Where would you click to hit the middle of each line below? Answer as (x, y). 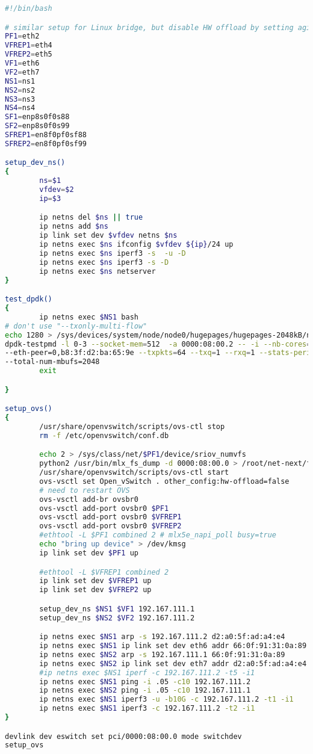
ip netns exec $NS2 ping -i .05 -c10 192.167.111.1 (145, 691)
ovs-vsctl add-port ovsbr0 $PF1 (104, 508)
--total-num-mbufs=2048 (52, 362)
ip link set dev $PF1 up (89, 553)
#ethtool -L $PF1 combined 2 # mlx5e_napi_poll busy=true (158, 535)
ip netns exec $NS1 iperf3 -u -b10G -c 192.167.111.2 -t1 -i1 (166, 700)
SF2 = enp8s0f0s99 (37, 126)
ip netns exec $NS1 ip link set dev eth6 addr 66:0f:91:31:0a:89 (173, 646)
